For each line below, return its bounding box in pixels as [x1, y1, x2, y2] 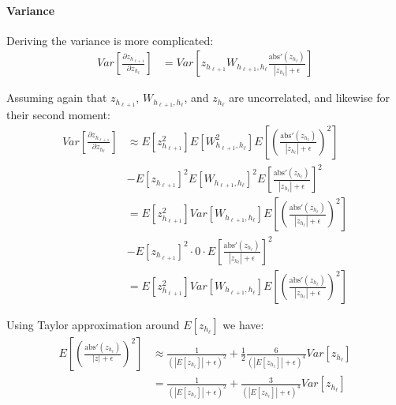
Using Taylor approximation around [6, 317, 180, 333]
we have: [222, 317, 264, 333]
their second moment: [6, 107, 110, 123]
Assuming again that [6, 89, 107, 106]
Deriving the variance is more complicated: [6, 32, 214, 48]
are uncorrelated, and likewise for [229, 89, 390, 106]
